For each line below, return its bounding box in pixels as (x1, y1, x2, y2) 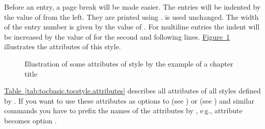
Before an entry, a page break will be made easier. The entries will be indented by (4, 2, 261, 12)
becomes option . (4, 115, 57, 125)
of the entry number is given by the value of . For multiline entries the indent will (4, 21, 260, 32)
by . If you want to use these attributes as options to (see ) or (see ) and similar (4, 95, 254, 106)
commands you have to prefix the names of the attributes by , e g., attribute (4, 105, 243, 116)
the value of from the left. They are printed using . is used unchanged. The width (4, 11, 259, 22)
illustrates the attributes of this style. (4, 41, 121, 52)
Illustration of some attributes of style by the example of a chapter (25, 58, 233, 69)
